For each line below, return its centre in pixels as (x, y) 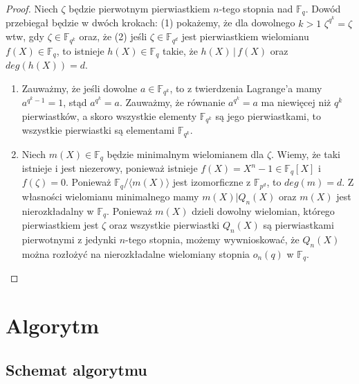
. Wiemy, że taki (306, 154)
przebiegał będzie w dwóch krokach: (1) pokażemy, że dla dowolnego (150, 23)
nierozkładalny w (58, 210)
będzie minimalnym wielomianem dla (185, 154)
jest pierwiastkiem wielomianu (245, 36)
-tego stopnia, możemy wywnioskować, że (212, 239)
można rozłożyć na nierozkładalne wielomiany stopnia (136, 253)
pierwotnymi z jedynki (69, 239)
